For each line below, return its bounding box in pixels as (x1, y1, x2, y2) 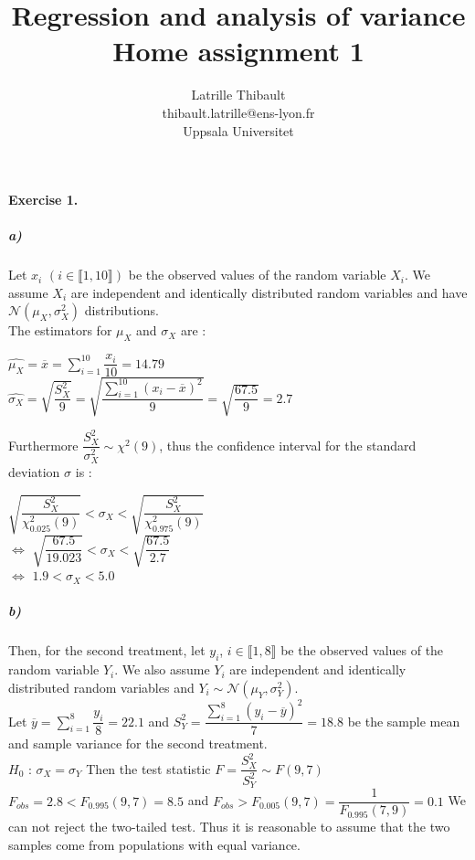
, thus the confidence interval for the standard (159, 435, 417, 454)
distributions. (84, 301, 159, 320)
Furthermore (8, 435, 79, 454)
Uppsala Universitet (183, 121, 294, 140)
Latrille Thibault (191, 85, 286, 104)
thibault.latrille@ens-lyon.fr (162, 102, 315, 122)
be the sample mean (347, 711, 460, 730)
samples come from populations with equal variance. (8, 834, 301, 854)
